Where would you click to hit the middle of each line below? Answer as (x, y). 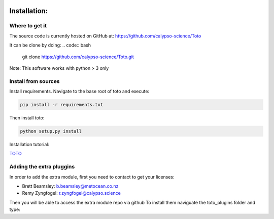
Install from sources (35, 81)
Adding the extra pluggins (42, 167)
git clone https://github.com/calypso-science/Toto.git (78, 57)
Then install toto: (27, 118)
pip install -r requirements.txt (62, 105)
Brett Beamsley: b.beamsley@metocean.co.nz (70, 186)
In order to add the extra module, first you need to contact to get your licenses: (92, 177)
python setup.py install (51, 131)
